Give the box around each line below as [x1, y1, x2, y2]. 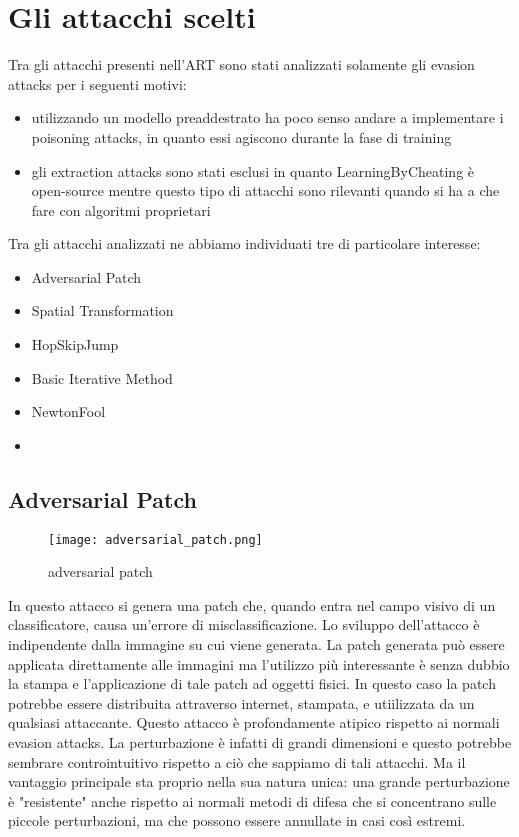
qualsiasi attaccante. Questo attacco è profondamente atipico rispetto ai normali [8, 712, 500, 733]
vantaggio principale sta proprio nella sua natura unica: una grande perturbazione [8, 771, 510, 792]
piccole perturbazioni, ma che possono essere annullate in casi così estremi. [8, 810, 466, 831]
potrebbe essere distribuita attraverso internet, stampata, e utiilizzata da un [8, 692, 475, 713]
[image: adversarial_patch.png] [48, 532, 263, 547]
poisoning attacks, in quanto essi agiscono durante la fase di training [31, 126, 452, 147]
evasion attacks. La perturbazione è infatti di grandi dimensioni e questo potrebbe [8, 732, 512, 753]
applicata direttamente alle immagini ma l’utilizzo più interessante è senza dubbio [8, 653, 510, 674]
